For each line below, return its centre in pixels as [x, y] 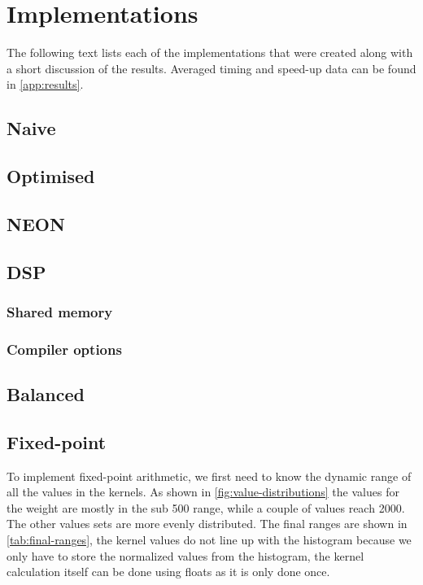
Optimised [51, 176]
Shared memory [60, 311]
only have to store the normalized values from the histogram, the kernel [185, 555]
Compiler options [64, 349]
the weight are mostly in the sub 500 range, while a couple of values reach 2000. [206, 507]
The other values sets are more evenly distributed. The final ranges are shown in [207, 524]
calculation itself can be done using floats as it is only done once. [168, 572]
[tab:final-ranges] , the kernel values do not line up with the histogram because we [209, 540]
